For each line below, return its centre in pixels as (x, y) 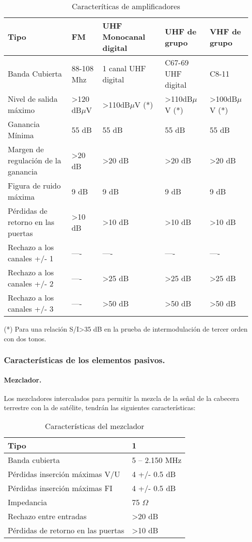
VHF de (225, 31)
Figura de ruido (34, 185)
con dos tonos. (25, 338)
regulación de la (35, 160)
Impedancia (27, 502)
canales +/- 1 (31, 258)
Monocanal (124, 37)
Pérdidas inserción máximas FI (60, 488)
